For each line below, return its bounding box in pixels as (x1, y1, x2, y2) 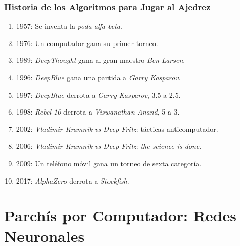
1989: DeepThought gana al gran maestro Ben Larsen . (16, 55, 185, 65)
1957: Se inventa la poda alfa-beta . (16, 20, 122, 31)
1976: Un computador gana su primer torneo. (16, 37, 158, 48)
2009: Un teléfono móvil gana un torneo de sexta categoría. (16, 158, 202, 168)
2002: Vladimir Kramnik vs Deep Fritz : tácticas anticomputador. (16, 123, 219, 134)
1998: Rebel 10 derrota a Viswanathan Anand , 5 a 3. (16, 106, 180, 117)
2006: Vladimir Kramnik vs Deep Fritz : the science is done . (16, 141, 202, 151)
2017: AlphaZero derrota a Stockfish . (16, 175, 129, 186)
